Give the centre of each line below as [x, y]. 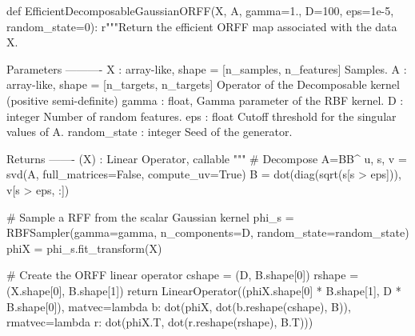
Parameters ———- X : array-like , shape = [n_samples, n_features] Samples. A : [207, 68]
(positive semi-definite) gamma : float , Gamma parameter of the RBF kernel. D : [205, 100]
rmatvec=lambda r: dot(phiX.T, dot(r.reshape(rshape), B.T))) [160, 322]
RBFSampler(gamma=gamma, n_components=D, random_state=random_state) [208, 232]
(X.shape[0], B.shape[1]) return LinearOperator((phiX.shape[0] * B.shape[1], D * [204, 290]
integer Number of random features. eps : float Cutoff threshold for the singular [202, 116]
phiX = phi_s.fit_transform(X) [84, 248]
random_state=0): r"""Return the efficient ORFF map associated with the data [202, 26]
